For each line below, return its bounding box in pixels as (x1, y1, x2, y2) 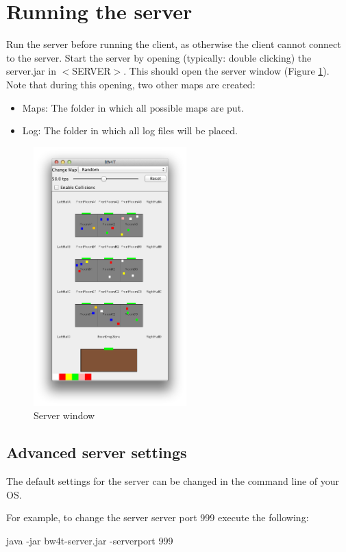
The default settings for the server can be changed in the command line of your (6, 474, 340, 488)
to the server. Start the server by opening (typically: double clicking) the (6, 50, 312, 64)
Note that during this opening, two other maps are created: (6, 77, 256, 91)
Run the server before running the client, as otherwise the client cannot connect (6, 37, 341, 51)
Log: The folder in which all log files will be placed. (22, 123, 238, 138)
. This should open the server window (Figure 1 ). (123, 64, 330, 78)
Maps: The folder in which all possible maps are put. (22, 100, 244, 114)
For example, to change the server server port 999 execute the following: (6, 510, 309, 525)
